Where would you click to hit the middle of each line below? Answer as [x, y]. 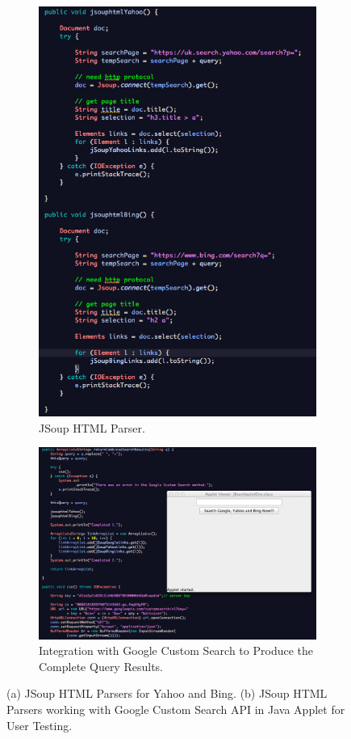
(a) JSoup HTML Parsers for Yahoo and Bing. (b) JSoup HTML [167, 693]
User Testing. [40, 725]
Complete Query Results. [101, 666]
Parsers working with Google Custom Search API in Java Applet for [176, 709]
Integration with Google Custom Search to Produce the [176, 650]
